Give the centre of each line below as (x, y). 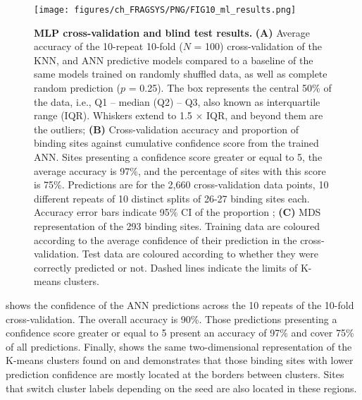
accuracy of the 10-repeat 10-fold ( (108, 46)
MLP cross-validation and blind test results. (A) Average (172, 32)
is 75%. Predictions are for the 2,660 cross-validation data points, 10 (181, 184)
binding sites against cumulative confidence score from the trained (176, 143)
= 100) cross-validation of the (258, 46)
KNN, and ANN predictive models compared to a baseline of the (174, 60)
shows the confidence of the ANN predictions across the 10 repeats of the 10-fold (180, 304)
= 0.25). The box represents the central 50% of (230, 88)
